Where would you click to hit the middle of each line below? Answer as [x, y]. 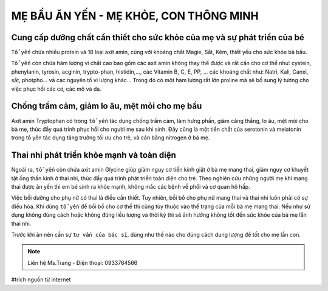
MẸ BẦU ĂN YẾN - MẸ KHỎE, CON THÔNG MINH [135, 16]
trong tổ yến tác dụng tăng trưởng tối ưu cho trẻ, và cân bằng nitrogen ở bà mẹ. [111, 138]
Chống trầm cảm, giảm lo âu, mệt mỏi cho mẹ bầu [107, 106]
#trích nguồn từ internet [41, 279]
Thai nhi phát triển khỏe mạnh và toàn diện [94, 155]
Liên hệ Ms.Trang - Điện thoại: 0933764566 [83, 262]
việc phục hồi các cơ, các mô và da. [56, 89]
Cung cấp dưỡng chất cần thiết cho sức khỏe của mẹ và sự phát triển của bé [158, 37]
